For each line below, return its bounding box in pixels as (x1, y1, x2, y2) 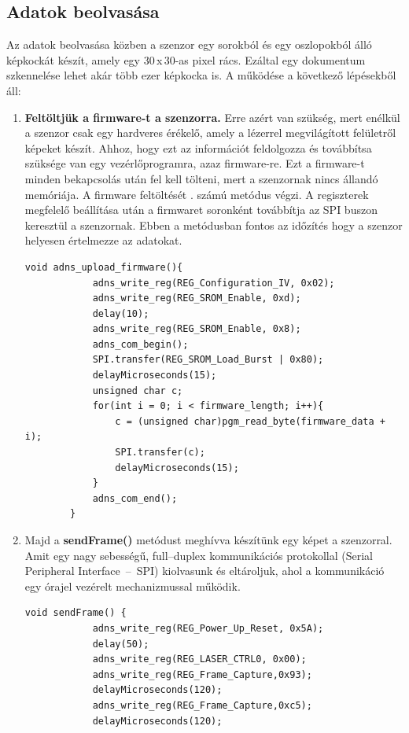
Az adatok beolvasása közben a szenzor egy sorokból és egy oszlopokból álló (6, 36, 372, 53)
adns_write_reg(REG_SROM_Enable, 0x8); (92, 323, 301, 335)
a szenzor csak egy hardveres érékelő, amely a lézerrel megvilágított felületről (24, 124, 396, 141)
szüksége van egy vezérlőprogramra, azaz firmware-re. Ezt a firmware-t (24, 155, 365, 171)
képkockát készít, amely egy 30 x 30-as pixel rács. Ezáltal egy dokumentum (6, 51, 366, 68)
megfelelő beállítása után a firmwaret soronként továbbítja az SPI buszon (24, 201, 378, 218)
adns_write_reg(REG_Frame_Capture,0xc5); (92, 699, 312, 711)
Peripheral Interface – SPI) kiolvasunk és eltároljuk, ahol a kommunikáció (24, 562, 385, 579)
